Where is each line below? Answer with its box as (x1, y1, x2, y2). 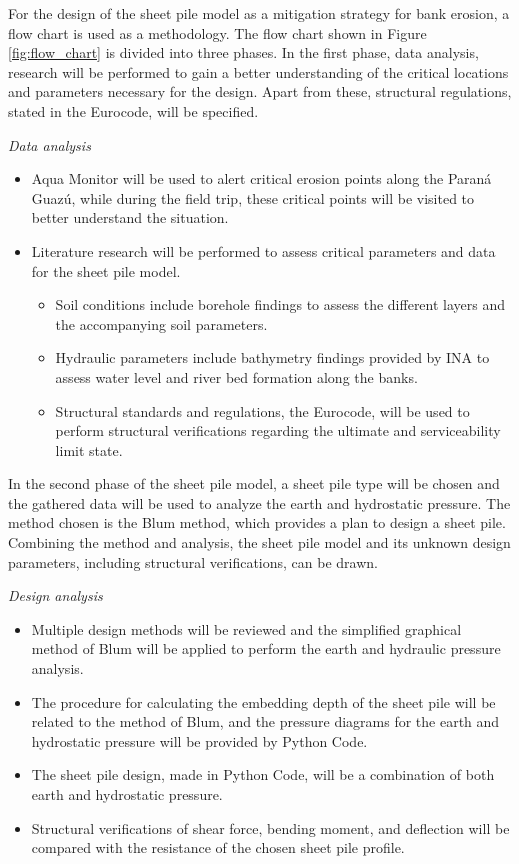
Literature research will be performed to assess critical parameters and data (31, 240, 496, 261)
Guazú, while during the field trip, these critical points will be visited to (31, 187, 475, 208)
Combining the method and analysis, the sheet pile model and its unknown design (8, 532, 511, 553)
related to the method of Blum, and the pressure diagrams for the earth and (31, 711, 500, 732)
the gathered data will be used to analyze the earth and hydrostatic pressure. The (8, 492, 511, 513)
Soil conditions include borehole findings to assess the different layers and (55, 294, 506, 315)
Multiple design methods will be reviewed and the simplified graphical (31, 618, 462, 639)
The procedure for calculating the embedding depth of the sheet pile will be (31, 691, 496, 712)
